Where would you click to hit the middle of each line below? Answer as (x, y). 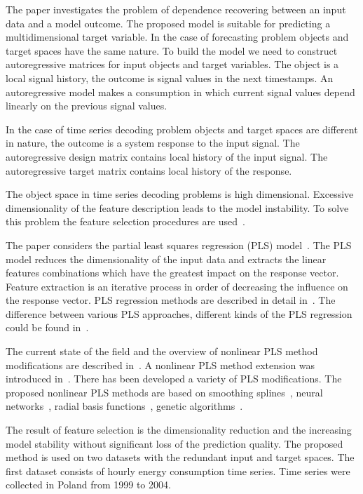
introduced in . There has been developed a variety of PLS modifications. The (174, 379)
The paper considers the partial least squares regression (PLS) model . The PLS (179, 245)
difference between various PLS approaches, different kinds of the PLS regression (179, 313)
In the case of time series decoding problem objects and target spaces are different (182, 129)
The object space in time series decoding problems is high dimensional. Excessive (180, 194)
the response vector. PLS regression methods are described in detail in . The (171, 300)
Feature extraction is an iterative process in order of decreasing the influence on (177, 286)
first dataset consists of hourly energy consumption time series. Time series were (178, 470)
